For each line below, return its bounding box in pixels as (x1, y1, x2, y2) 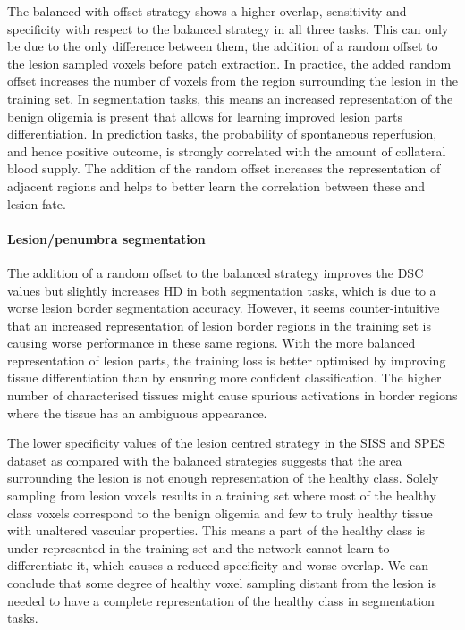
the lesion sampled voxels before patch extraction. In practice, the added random (7, 54, 452, 72)
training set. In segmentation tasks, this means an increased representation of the (7, 88, 453, 107)
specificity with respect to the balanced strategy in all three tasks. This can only (7, 19, 449, 38)
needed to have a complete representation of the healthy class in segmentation (7, 591, 435, 609)
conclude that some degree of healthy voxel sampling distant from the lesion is (7, 574, 436, 592)
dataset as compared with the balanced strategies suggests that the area (7, 450, 402, 469)
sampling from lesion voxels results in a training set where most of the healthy (7, 486, 436, 505)
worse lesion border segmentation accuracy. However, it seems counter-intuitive (7, 298, 440, 317)
